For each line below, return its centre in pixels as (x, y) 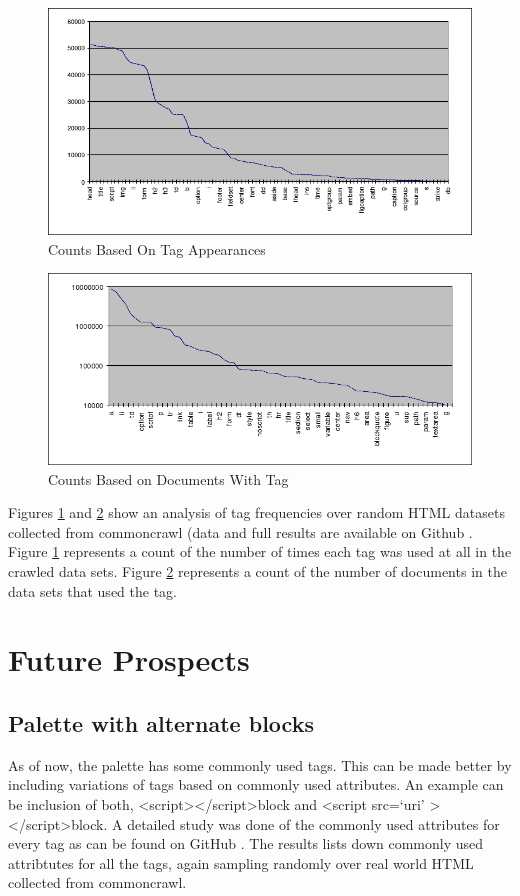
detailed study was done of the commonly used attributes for (313, 823)
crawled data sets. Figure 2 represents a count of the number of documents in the (257, 571)
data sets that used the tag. (92, 590)
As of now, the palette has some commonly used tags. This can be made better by (260, 764)
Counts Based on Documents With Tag (168, 478)
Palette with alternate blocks (161, 722)
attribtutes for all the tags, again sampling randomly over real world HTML (241, 862)
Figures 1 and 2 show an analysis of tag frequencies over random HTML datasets (256, 512)
